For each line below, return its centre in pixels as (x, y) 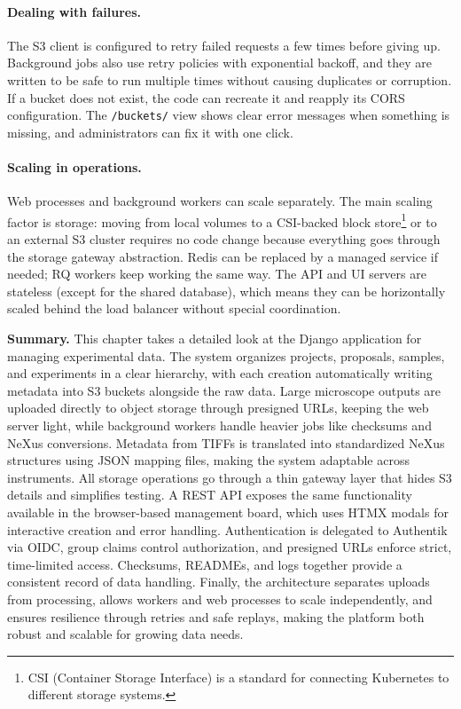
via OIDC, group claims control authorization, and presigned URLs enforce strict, (230, 547)
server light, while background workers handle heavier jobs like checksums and (219, 425)
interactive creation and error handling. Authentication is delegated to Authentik (227, 529)
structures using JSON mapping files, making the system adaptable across (208, 460)
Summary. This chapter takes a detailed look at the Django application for (215, 339)
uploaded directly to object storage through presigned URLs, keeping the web (218, 408)
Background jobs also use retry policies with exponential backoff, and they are (219, 63)
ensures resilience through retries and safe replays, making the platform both (216, 616)
